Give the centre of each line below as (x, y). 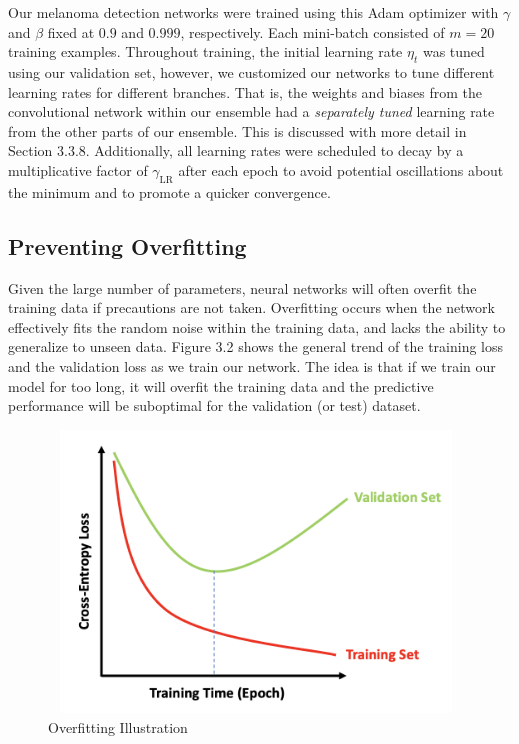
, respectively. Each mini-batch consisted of (312, 31)
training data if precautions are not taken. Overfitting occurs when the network (251, 307)
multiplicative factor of (78, 169)
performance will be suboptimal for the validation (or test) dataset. (214, 405)
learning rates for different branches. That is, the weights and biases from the (245, 91)
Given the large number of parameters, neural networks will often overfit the (242, 287)
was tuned (453, 51)
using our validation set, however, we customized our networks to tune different (251, 71)
